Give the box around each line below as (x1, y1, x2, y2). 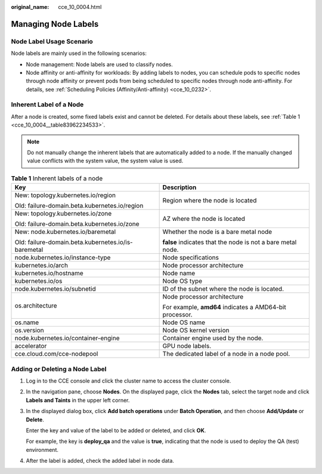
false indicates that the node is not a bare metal (162, 238, 297, 247)
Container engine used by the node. (162, 334, 264, 343)
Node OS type (162, 277, 203, 285)
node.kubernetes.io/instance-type (14, 254, 111, 262)
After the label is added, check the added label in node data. (26, 457, 174, 464)
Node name (162, 269, 196, 278)
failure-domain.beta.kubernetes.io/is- (27, 238, 134, 247)
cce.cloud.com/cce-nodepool (14, 350, 98, 358)
